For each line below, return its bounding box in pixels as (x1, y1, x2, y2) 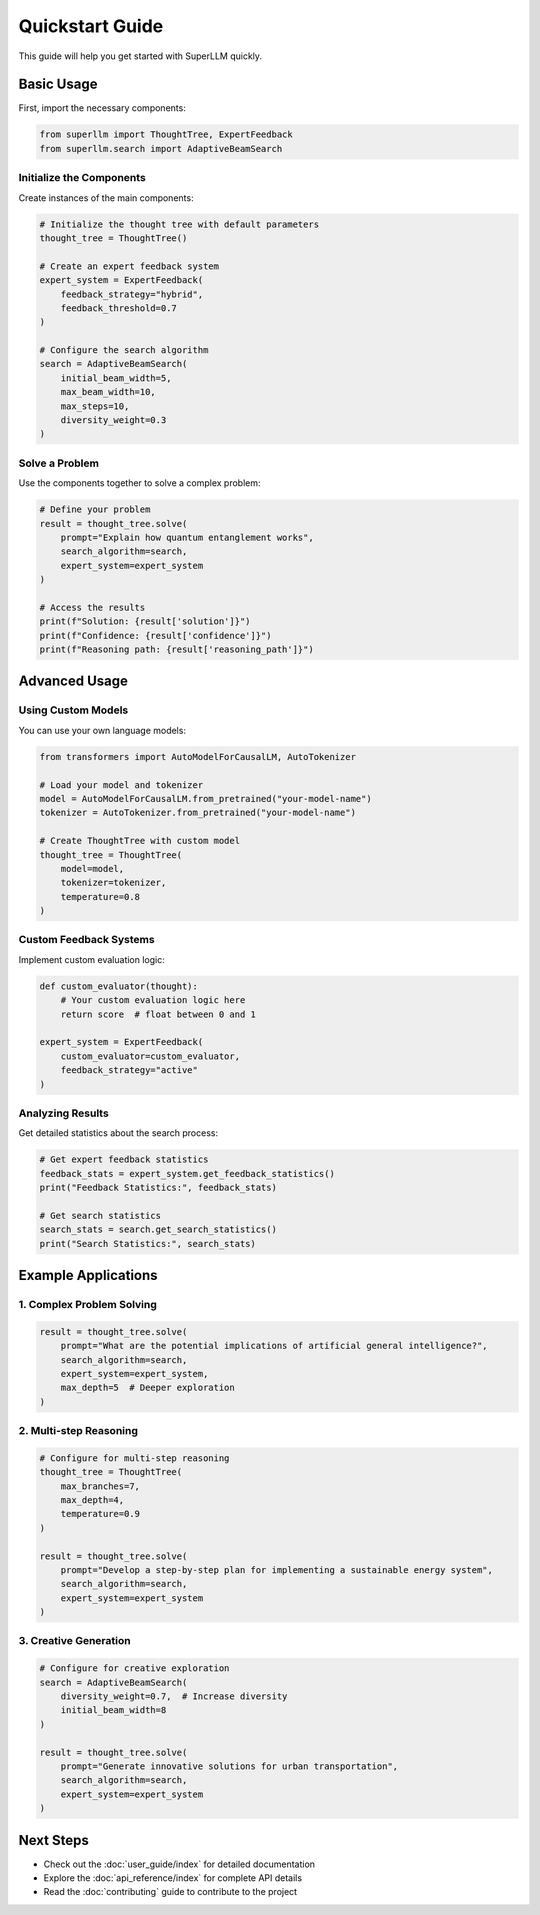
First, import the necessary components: (18, 102, 187, 114)
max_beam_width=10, (60, 386, 157, 398)
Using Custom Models (18, 703, 129, 717)
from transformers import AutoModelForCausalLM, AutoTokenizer (39, 751, 357, 762)
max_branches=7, (60, 1480, 140, 1492)
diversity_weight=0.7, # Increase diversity (60, 1691, 288, 1702)
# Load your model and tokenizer (39, 779, 204, 790)
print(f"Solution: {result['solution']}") (39, 616, 251, 627)
